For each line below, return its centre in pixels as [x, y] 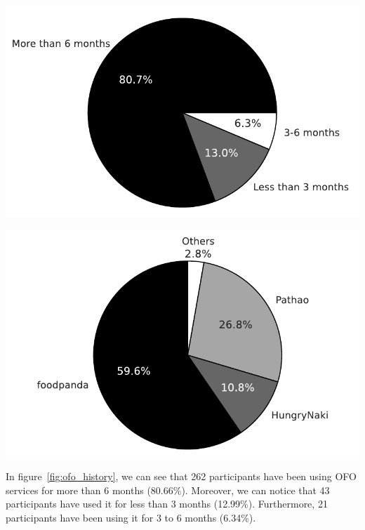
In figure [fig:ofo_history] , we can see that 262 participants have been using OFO [181, 476]
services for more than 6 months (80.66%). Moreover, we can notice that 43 [168, 490]
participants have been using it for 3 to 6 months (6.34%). [131, 517]
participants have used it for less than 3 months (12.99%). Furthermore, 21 [167, 504]
